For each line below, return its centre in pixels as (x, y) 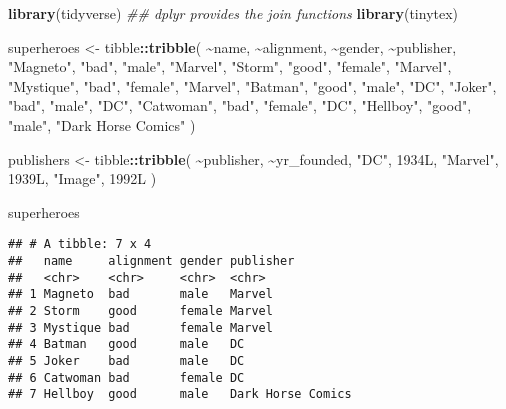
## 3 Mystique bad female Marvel (140, 327)
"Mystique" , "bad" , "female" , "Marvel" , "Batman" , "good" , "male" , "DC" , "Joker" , (252, 85)
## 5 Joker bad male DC (126, 360)
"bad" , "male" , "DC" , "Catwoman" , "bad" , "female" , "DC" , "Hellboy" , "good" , (240, 105)
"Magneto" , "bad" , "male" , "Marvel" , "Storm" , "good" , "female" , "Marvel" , (230, 66)
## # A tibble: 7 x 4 (80, 244)
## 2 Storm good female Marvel (140, 310)
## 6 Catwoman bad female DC (126, 377)
